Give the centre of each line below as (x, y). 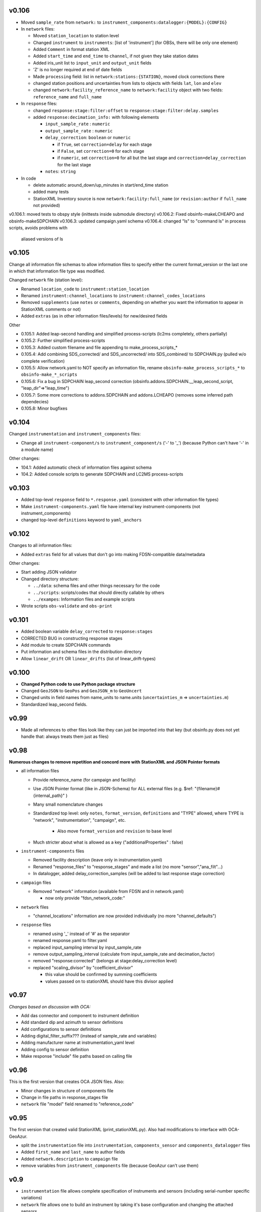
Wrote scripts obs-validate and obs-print (67, 606)
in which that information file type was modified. (57, 271)
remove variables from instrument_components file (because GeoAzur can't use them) (110, 1165)
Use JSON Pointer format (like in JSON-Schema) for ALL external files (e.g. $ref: (113, 789)
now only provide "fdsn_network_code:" (85, 898)
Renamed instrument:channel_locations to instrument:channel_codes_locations (113, 296)
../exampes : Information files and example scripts (84, 599)
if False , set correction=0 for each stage (101, 151)
